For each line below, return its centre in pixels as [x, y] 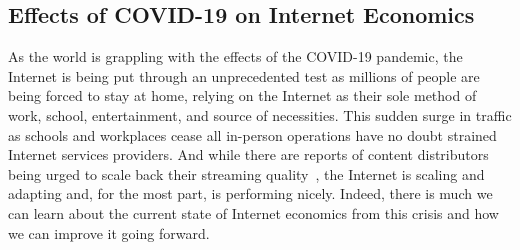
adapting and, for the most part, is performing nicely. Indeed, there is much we [250, 193]
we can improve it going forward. [109, 232]
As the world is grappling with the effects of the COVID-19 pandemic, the [235, 56]
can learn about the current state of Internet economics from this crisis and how [253, 212]
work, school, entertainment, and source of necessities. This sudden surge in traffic [260, 114]
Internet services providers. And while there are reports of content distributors [248, 154]
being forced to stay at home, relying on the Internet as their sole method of [242, 95]
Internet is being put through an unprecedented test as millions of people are [244, 75]
